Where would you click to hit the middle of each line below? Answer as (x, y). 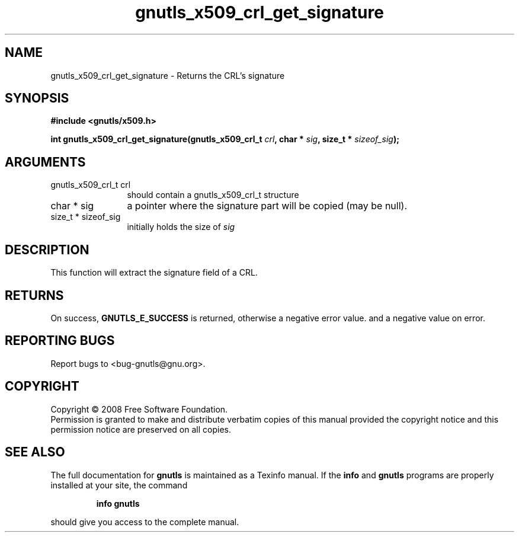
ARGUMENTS (45, 162)
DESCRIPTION (47, 250)
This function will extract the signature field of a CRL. (154, 273)
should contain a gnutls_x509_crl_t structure (213, 195)
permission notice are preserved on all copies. (141, 429)
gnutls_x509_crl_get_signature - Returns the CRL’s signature (168, 75)
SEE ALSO (35, 452)
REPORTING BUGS (60, 341)
